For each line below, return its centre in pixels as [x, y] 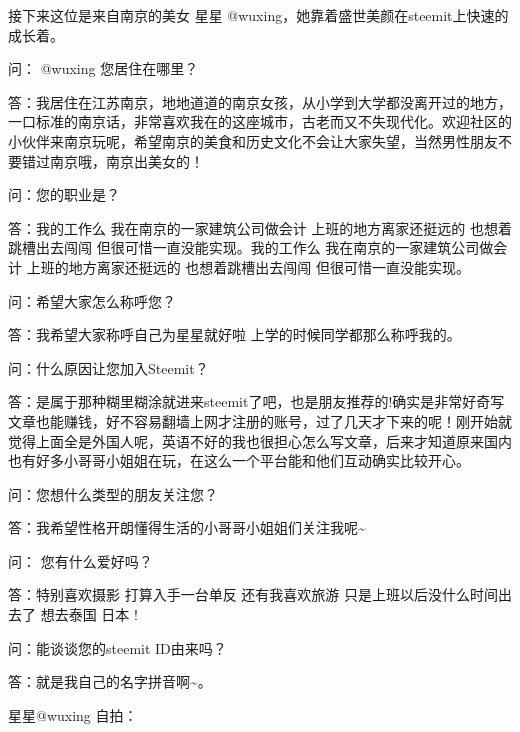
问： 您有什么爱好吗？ [80, 560]
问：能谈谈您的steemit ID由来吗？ [117, 647]
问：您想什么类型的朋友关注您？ [113, 493]
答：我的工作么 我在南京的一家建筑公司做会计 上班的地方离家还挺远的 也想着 [260, 227]
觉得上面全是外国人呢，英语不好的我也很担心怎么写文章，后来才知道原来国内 [260, 440]
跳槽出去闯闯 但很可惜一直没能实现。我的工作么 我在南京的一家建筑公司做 [251, 247]
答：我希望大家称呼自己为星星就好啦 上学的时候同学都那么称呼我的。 [234, 334]
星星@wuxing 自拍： [73, 714]
